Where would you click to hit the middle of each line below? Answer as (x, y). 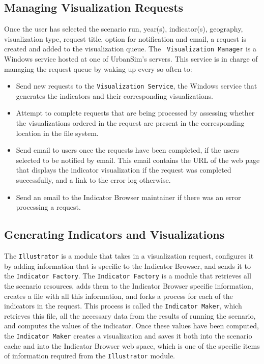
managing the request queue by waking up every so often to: (98, 68)
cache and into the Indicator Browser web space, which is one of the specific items (132, 345)
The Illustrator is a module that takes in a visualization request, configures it (129, 256)
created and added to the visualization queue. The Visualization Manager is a (130, 49)
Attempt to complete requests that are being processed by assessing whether (135, 113)
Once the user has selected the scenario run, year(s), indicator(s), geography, (124, 29)
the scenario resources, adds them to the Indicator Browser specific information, (129, 285)
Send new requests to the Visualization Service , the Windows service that (137, 86)
